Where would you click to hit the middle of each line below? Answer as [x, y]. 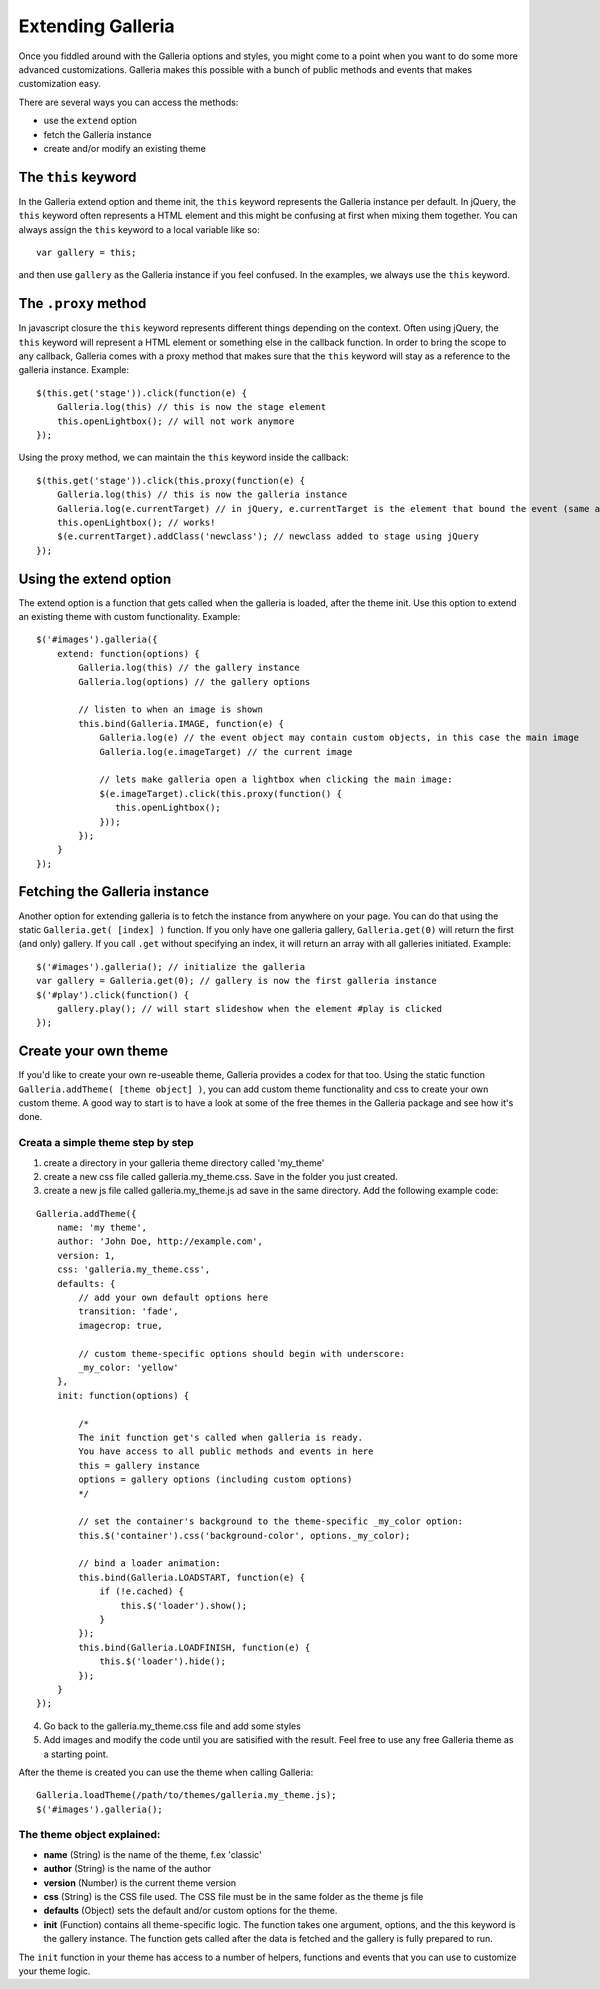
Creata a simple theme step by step [106, 1143]
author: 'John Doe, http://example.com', [160, 1241]
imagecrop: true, [121, 1325]
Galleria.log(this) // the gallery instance [189, 668]
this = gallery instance [139, 1465]
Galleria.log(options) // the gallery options [194, 681]
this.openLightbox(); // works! [136, 522]
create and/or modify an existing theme [125, 148]
